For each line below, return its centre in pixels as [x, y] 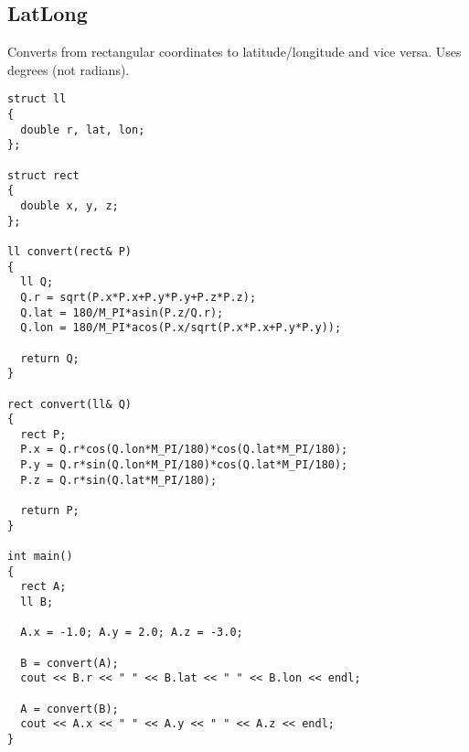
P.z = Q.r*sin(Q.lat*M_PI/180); [119, 480]
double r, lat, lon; [83, 129]
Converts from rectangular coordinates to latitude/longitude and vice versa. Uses [234, 52]
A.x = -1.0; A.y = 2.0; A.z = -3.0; [132, 633]
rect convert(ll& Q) [70, 404]
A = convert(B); [69, 709]
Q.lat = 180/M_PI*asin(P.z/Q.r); [122, 312]
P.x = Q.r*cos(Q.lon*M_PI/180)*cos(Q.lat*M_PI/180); [184, 450]
